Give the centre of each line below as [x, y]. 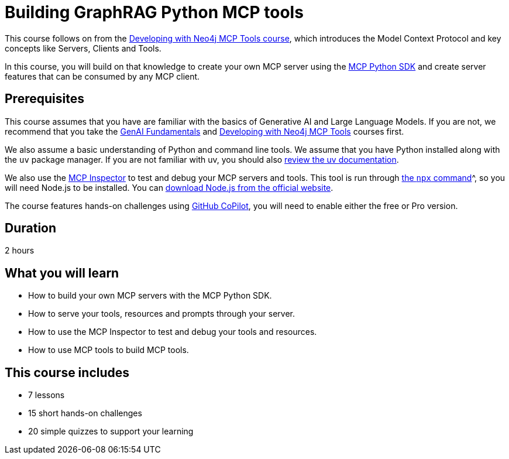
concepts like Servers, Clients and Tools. [83, 48]
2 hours [20, 251]
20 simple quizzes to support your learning [111, 431]
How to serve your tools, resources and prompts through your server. [162, 314]
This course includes [67, 372]
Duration [31, 228]
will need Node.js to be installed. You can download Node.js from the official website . [169, 187]
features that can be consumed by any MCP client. [102, 76]
